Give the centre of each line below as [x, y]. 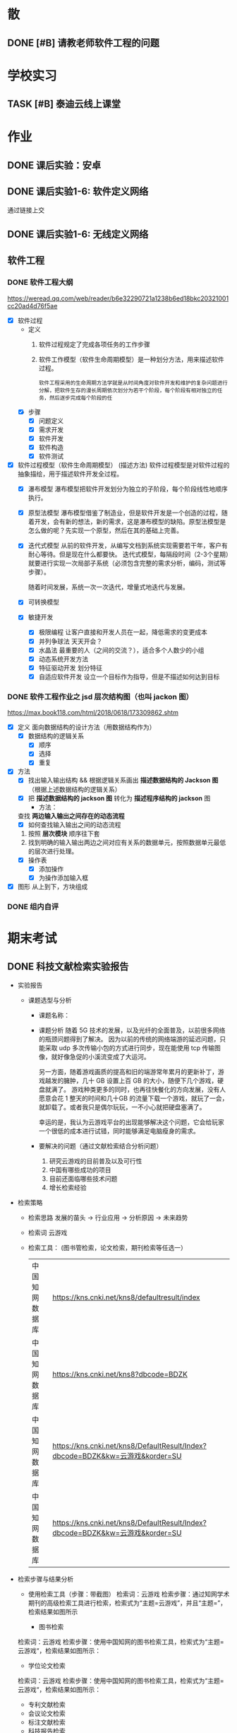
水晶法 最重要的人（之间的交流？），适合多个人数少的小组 [121, 650]
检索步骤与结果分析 [45, 1579]
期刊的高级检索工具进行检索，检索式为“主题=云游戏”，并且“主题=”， [127, 1603]
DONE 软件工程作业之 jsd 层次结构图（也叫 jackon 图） [101, 696]
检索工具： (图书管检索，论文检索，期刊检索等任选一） [107, 1247]
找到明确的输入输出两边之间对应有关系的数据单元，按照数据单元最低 [127, 842]
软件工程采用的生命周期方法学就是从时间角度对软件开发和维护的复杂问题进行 [133, 383]
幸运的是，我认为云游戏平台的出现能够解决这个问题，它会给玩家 [131, 1122]
